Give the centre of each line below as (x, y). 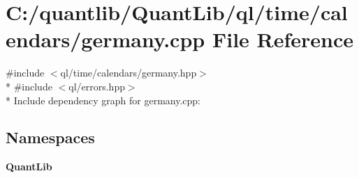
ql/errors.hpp (97, 86)
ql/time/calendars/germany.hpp (129, 73)
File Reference (283, 39)
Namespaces (50, 137)
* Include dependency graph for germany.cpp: (103, 100)
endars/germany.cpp (105, 39)
